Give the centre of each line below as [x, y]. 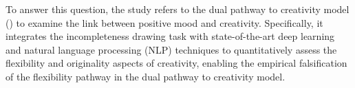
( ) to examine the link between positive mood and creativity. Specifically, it [164, 22]
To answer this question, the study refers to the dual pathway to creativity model [177, 9]
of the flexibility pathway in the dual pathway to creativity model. [146, 76]
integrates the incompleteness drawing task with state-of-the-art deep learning [170, 36]
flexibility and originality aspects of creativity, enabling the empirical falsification [176, 63]
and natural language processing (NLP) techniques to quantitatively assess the [171, 49]
